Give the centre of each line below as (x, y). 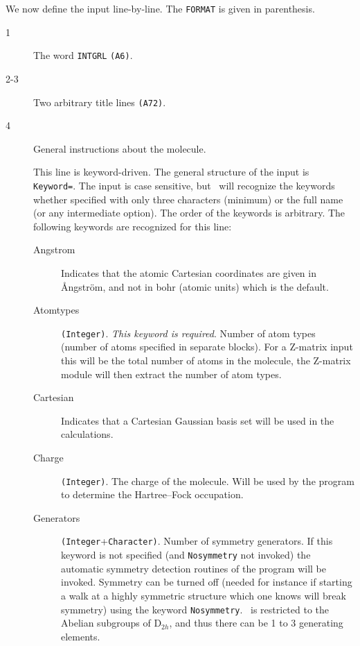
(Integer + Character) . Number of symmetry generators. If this (197, 541)
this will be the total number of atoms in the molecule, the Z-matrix (206, 360)
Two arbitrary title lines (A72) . (100, 102)
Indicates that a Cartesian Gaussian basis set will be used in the (198, 420)
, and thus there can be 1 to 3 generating (256, 623)
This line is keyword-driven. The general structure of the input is (171, 172)
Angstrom (54, 249)
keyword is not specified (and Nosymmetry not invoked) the (186, 555)
